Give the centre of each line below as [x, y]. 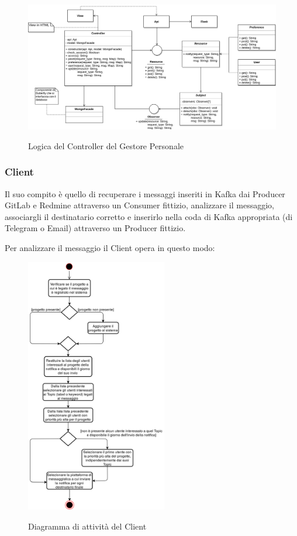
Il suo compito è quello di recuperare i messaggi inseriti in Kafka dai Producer [145, 193]
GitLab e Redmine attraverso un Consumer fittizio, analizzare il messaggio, [139, 205]
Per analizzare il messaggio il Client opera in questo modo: [110, 248]
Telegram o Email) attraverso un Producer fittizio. [95, 228]
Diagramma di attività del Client [87, 526]
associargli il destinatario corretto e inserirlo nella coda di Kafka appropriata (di [149, 216]
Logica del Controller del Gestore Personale [106, 145]
